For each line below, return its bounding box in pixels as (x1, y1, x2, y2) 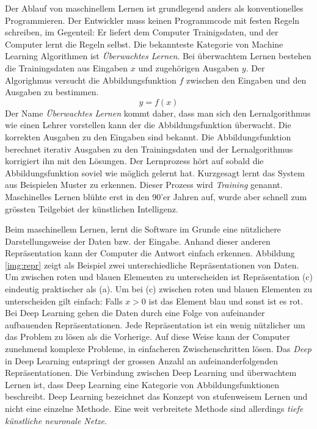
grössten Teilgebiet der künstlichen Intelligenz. (5, 202, 178, 215)
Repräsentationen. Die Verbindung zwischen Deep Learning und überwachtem (5, 366, 297, 379)
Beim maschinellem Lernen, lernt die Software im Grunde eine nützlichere (5, 223, 281, 236)
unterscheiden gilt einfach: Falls (5, 294, 123, 307)
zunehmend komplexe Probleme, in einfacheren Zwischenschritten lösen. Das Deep (5, 342, 312, 355)
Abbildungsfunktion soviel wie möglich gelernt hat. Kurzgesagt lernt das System (5, 166, 305, 179)
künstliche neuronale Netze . (5, 414, 107, 427)
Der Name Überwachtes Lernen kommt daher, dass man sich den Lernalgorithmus (5, 106, 311, 119)
